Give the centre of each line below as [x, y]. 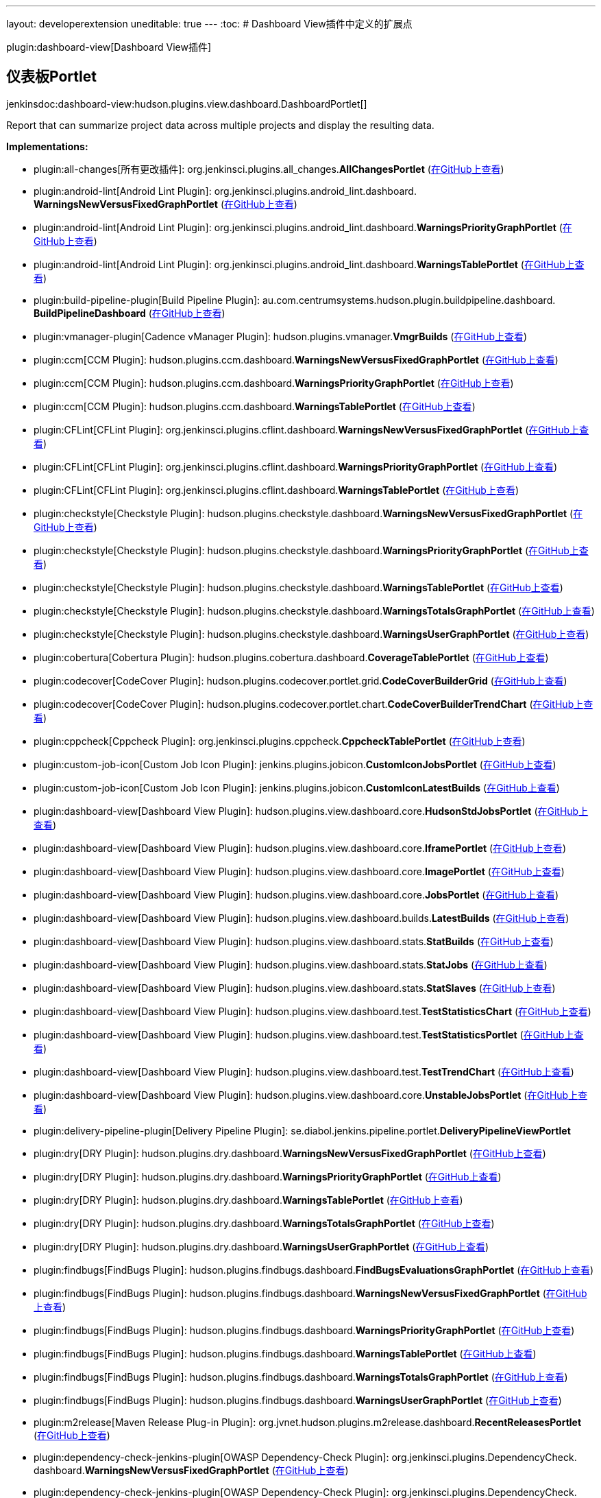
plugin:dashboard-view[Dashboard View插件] [109, 47]
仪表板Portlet [51, 77]
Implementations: [47, 146]
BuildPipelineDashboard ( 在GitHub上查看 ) [130, 313]
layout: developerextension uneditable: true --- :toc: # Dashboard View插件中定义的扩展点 [209, 24]
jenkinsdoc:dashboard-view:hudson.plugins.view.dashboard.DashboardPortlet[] [187, 104]
